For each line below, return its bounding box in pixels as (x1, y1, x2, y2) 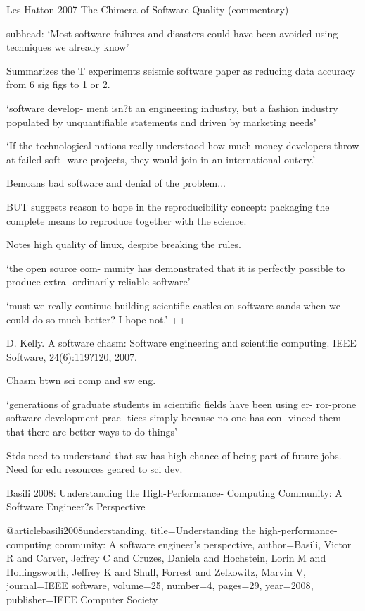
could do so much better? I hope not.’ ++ (6, 311, 186, 326)
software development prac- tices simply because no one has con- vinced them (6, 410, 341, 425)
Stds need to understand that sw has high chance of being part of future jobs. (6, 448, 342, 462)
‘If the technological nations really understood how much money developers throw (6, 138, 359, 153)
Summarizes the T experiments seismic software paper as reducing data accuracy (6, 63, 356, 78)
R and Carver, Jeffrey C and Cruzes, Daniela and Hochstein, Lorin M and (6, 550, 326, 565)
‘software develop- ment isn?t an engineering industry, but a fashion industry (6, 100, 338, 115)
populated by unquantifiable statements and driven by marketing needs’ (6, 114, 316, 129)
